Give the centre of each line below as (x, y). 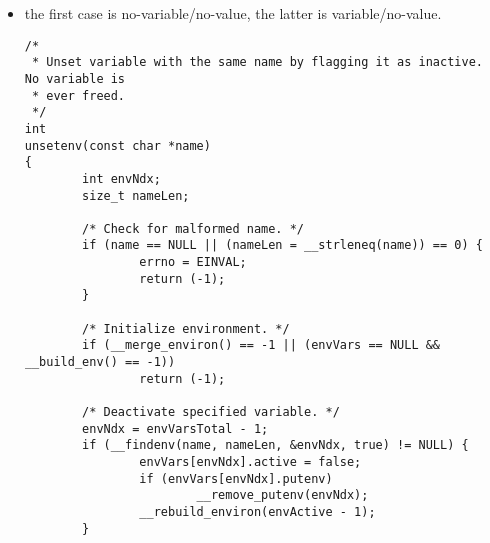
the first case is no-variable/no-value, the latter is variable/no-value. (233, 13)
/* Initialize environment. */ (186, 328)
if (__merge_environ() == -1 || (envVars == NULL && (261, 345)
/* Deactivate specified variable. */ (211, 412)
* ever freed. (78, 95)
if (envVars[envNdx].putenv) (236, 478)
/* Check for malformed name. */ (193, 228)
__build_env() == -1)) (100, 362)
